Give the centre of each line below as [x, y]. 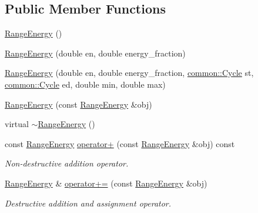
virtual [17, 124]
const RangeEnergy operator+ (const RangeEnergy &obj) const [120, 143]
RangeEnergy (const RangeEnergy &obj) [78, 104]
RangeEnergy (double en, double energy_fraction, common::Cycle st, [129, 73]
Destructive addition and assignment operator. [88, 203]
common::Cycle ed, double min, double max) [85, 84]
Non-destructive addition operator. [67, 163]
